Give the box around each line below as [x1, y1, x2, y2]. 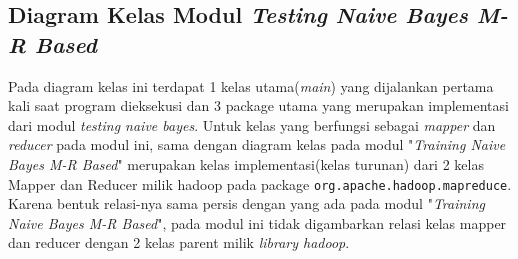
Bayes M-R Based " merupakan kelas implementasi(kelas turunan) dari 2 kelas [8, 153, 484, 174]
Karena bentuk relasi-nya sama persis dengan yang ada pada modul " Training [8, 193, 485, 214]
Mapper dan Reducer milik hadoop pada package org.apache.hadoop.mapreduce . [8, 173, 512, 194]
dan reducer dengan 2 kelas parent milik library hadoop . [8, 232, 350, 253]
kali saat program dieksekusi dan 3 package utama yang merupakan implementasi [8, 95, 509, 116]
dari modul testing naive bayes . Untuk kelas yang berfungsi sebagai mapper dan [8, 114, 496, 135]
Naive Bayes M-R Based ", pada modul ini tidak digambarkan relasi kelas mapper [8, 212, 507, 233]
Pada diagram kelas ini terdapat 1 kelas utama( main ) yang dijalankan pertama [8, 75, 494, 96]
